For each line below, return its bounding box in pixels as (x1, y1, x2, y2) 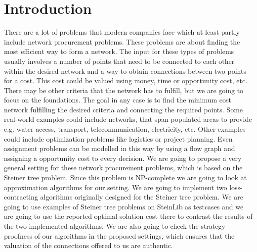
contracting (4, 192, 38, 202)
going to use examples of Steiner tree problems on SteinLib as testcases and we (4, 201, 244, 211)
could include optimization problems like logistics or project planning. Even (4, 133, 233, 144)
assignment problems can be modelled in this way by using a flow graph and (4, 143, 235, 153)
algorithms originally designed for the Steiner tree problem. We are (40, 192, 243, 202)
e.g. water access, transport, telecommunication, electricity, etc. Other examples (4, 124, 246, 134)
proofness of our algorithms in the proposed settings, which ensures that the (4, 230, 235, 241)
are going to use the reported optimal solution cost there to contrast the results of (4, 211, 253, 221)
